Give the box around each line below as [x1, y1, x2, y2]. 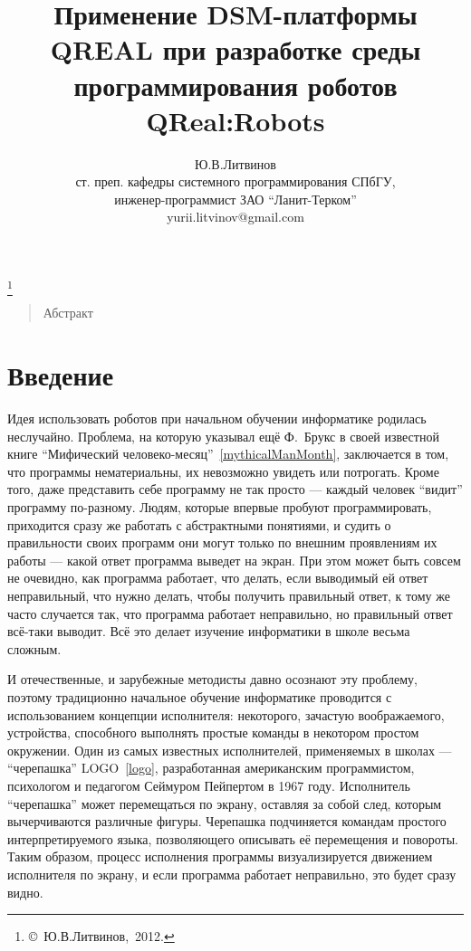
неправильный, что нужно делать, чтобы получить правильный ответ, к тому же [7, 586, 450, 605]
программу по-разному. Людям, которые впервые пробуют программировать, [7, 498, 432, 517]
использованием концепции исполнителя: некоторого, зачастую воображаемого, [7, 705, 445, 724]
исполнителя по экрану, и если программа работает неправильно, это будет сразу [7, 864, 457, 883]
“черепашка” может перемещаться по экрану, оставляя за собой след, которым [7, 794, 442, 813]
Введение [7, 357, 114, 394]
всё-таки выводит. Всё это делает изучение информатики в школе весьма [7, 622, 410, 641]
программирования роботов [73, 66, 398, 103]
